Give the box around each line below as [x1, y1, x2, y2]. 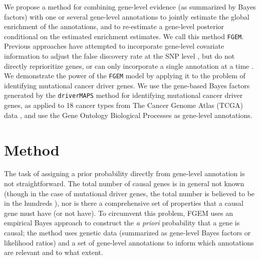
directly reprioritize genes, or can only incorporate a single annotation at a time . [4, 60, 253, 71]
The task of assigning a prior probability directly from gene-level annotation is [4, 168, 245, 179]
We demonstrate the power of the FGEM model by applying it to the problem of [4, 70, 245, 81]
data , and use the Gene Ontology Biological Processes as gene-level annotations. [4, 109, 252, 120]
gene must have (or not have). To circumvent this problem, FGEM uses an [4, 207, 233, 218]
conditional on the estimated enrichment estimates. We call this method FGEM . [4, 31, 244, 41]
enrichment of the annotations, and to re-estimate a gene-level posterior [4, 21, 224, 32]
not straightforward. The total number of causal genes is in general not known [4, 178, 244, 189]
